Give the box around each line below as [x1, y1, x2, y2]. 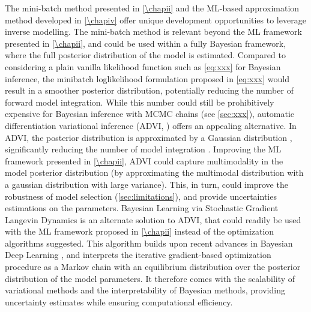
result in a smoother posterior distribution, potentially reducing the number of [5, 84, 294, 97]
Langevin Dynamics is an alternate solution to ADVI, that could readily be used [5, 213, 301, 226]
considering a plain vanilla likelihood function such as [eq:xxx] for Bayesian [5, 60, 281, 73]
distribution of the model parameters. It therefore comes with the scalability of [5, 272, 295, 284]
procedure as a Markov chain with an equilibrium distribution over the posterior [5, 260, 301, 273]
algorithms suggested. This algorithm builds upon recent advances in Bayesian [5, 236, 293, 249]
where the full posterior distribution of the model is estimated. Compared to [5, 49, 286, 61]
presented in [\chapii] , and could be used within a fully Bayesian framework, [5, 37, 286, 49]
